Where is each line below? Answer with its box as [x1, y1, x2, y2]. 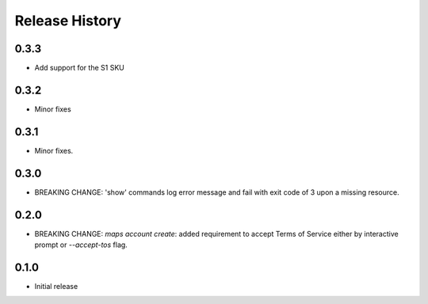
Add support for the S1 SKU [34, 63, 124, 73]
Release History [14, 12, 122, 29]
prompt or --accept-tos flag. [34, 240, 128, 249]
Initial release [34, 281, 78, 291]
